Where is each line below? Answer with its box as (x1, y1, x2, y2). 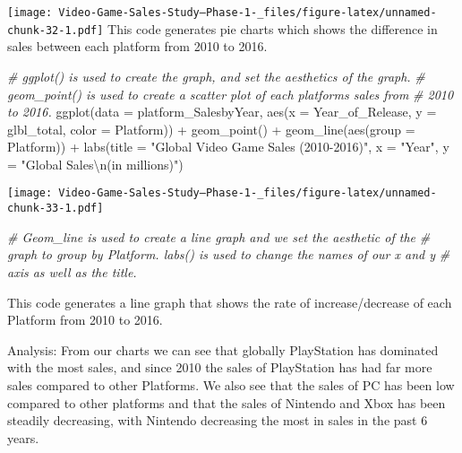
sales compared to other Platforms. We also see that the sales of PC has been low (7, 375, 455, 394)
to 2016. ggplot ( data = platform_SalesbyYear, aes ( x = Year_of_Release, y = (7, 102, 437, 121)
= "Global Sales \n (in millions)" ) (7, 154, 184, 173)
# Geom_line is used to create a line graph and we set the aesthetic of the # (7, 227, 431, 246)
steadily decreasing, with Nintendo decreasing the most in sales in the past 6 (7, 411, 428, 430)
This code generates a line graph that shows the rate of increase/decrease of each (7, 292, 452, 311)
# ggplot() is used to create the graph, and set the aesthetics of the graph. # (7, 66, 425, 85)
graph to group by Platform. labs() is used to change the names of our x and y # (7, 245, 450, 264)
